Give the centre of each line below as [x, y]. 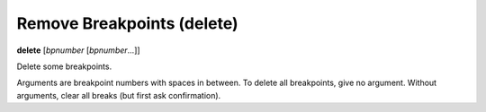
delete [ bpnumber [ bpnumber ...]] [78, 50]
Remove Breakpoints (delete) [127, 23]
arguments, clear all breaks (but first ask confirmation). [119, 95]
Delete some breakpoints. [64, 66]
